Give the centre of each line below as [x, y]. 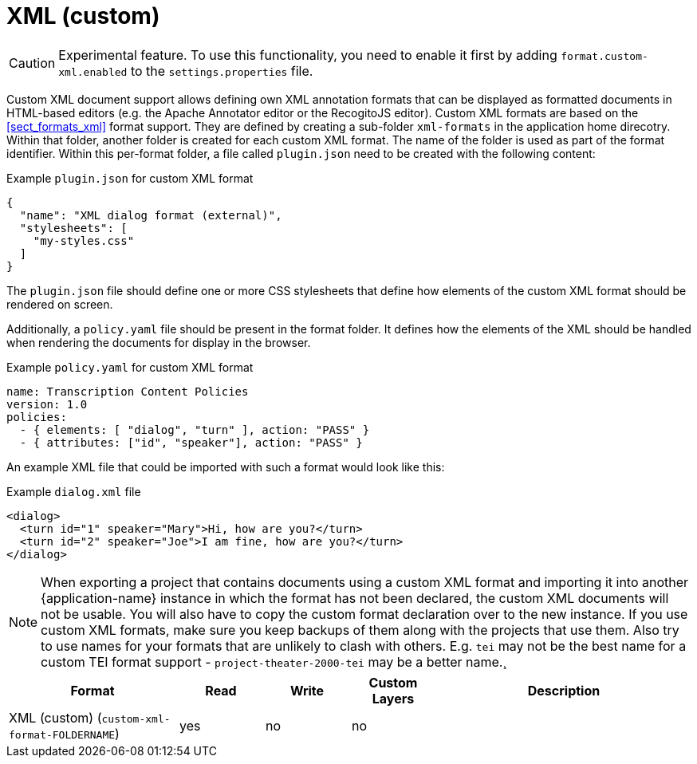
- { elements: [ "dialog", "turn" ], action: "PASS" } [195, 429]
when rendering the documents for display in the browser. [159, 342]
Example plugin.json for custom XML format [130, 178]
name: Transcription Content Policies [128, 391]
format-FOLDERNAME [62, 734]
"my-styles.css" [84, 240]
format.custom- [604, 56]
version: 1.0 [47, 404]
